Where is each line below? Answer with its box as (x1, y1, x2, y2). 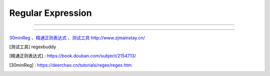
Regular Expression (9, 7, 92, 18)
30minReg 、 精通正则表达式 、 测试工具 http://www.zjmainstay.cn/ (9, 35, 145, 41)
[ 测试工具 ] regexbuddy (9, 44, 56, 50)
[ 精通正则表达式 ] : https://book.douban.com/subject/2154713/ (9, 53, 136, 59)
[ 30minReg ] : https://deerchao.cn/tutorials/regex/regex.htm (9, 62, 132, 68)
